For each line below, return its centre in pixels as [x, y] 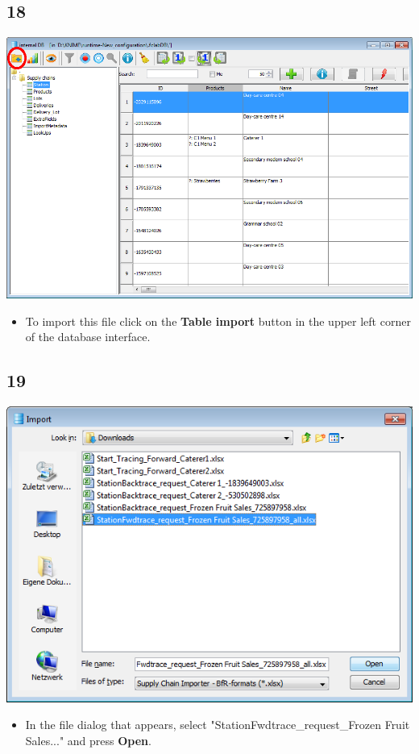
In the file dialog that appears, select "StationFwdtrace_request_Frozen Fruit [218, 725]
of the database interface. [88, 337]
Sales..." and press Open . [88, 740]
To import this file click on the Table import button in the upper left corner [218, 321]
